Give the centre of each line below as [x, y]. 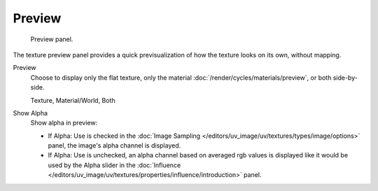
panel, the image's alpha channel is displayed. [114, 146]
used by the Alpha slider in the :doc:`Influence [114, 165]
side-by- [345, 78]
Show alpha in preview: [64, 123]
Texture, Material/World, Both [73, 100]
